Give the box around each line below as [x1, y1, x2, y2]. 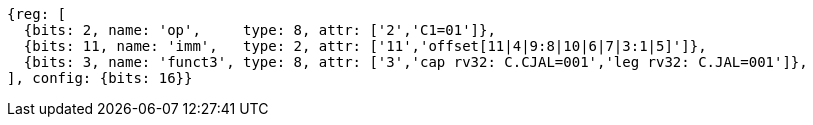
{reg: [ [7, 6, 67, 22]
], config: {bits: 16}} [7, 70, 193, 86]
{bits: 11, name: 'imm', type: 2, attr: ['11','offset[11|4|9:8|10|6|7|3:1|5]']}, [23, 38, 707, 54]
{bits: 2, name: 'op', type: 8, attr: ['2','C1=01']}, [23, 22, 496, 38]
